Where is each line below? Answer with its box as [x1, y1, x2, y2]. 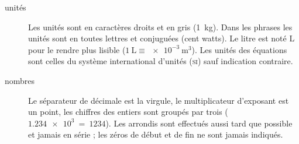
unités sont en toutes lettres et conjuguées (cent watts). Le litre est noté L [28, 32, 295, 44]
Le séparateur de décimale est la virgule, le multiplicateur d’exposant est [28, 94, 289, 106]
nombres [5, 74, 35, 86]
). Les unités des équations [191, 43, 287, 55]
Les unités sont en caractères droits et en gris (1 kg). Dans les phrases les [28, 20, 293, 33]
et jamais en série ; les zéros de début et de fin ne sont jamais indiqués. [28, 128, 283, 141]
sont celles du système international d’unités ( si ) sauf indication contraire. [28, 55, 293, 67]
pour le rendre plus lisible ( [28, 43, 126, 55]
